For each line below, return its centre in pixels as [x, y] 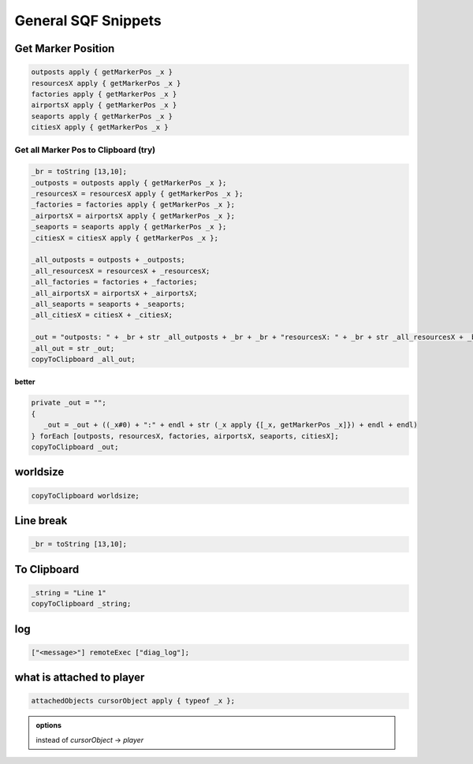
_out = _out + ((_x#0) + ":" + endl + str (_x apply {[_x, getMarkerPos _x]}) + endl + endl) [231, 425]
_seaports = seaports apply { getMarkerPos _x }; [129, 227]
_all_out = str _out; [73, 348]
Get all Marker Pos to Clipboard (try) [85, 150]
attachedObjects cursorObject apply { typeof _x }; [133, 701]
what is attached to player [80, 678]
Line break [41, 521]
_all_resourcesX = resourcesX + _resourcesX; [121, 271]
